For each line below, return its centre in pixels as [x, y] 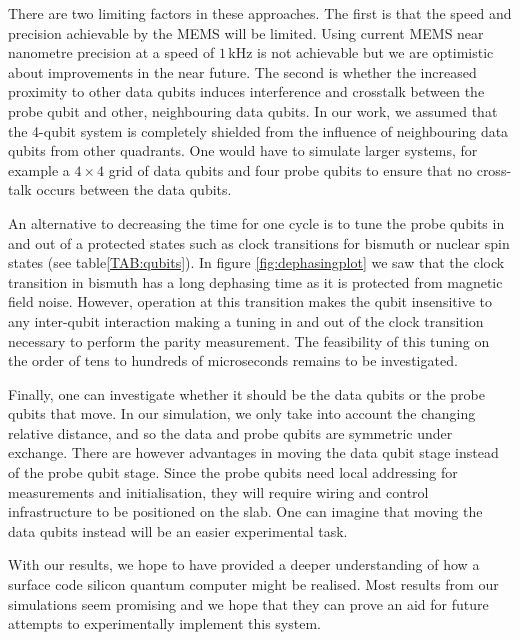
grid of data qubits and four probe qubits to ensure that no [290, 169]
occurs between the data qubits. [134, 189]
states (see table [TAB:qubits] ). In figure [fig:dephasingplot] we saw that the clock [256, 262]
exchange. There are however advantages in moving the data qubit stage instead [253, 452]
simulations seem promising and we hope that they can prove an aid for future [248, 603]
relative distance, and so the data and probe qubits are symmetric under [230, 432]
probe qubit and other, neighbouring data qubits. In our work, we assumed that [253, 110]
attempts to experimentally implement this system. [164, 623]
